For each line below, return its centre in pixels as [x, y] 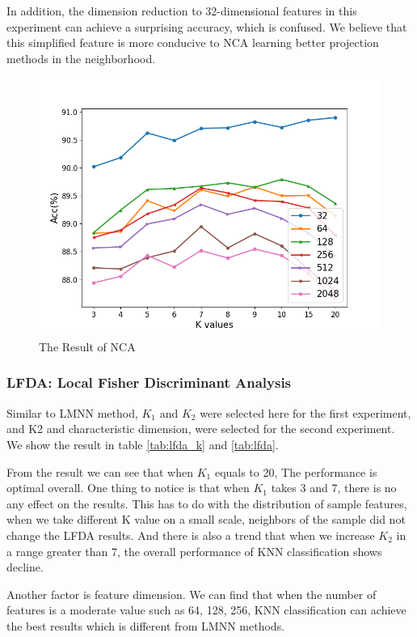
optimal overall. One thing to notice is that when [128, 488]
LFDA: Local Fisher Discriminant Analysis [149, 382]
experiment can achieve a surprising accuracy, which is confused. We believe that [207, 26]
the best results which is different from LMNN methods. [146, 625]
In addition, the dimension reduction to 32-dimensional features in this [182, 11]
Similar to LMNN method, [72, 412]
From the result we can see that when [100, 471]
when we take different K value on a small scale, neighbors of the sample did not [206, 519]
